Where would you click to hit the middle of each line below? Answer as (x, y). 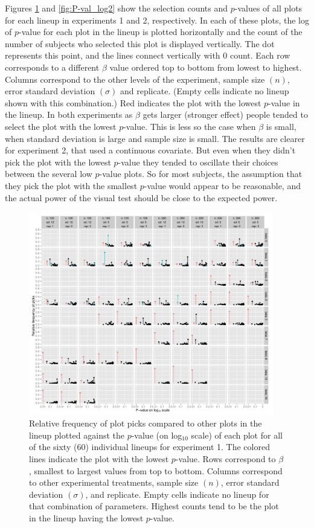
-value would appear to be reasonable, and (222, 185)
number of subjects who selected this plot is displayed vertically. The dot (140, 43)
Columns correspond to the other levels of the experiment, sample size (135, 79)
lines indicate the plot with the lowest (99, 459)
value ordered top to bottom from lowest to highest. (206, 67)
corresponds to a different (52, 67)
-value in (284, 102)
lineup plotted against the (77, 435)
